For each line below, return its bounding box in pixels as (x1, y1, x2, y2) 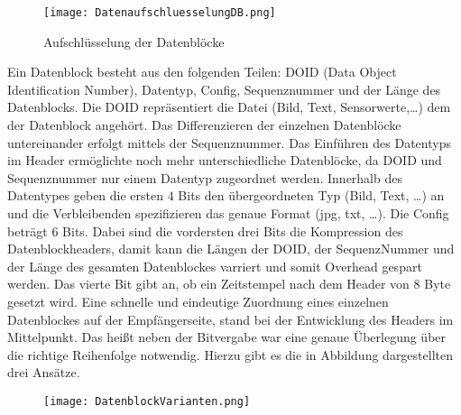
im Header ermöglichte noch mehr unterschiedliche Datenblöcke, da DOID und (7, 151, 442, 170)
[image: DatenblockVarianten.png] (43, 394, 251, 408)
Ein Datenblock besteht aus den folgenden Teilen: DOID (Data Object (7, 62, 397, 81)
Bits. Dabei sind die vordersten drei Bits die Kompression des (62, 221, 403, 240)
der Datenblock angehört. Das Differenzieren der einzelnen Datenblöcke (7, 115, 401, 134)
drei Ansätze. (7, 363, 80, 382)
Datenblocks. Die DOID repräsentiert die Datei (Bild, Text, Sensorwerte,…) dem (7, 97, 451, 116)
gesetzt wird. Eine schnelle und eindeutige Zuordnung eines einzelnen (7, 291, 389, 310)
